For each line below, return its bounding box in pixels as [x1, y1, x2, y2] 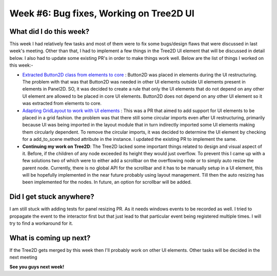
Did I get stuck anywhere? [9, 193, 94, 201]
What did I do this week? [9, 27, 90, 36]
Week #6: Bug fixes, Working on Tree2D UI [9, 8, 195, 19]
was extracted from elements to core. [22, 100, 102, 107]
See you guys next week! [9, 264, 64, 270]
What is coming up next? [9, 233, 91, 242]
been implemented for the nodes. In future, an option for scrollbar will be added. [22, 179, 192, 185]
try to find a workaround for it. [9, 220, 73, 226]
